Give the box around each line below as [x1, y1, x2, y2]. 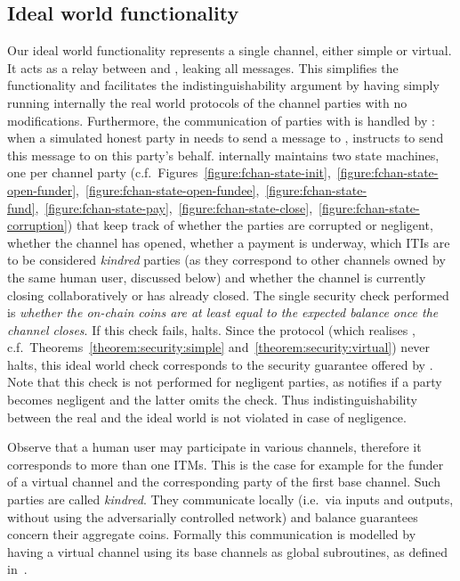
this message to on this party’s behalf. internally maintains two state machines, [7, 145, 440, 164]
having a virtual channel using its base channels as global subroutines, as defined [7, 542, 448, 561]
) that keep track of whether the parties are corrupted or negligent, [67, 216, 433, 234]
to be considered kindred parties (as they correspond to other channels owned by [7, 250, 446, 269]
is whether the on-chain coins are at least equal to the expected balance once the [7, 303, 439, 322]
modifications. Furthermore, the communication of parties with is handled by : [7, 110, 435, 129]
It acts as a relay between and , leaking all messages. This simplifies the [7, 58, 399, 77]
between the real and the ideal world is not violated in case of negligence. [7, 407, 407, 426]
